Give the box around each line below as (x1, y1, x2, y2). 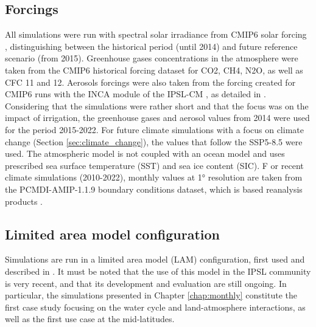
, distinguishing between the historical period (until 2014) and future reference (5, 40, 298, 52)
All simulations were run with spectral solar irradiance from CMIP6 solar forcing (5, 28, 307, 41)
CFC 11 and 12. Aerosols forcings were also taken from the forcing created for (5, 75, 296, 88)
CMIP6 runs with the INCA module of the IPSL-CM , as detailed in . (5, 88, 266, 100)
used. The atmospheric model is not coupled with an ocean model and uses (5, 147, 285, 160)
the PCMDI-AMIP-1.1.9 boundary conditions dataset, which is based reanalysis (5, 182, 303, 195)
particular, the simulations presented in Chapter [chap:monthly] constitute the (5, 289, 298, 301)
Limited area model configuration (5, 224, 220, 243)
